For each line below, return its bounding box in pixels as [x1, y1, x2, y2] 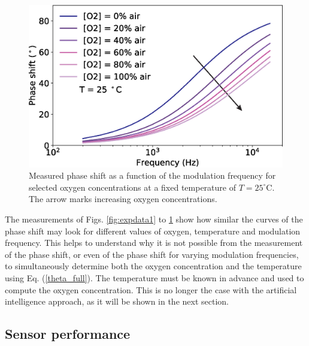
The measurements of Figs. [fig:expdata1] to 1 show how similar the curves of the [5, 213, 303, 225]
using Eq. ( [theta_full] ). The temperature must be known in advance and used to [5, 271, 304, 284]
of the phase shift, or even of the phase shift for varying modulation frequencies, [5, 248, 299, 260]
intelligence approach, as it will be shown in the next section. [5, 295, 229, 308]
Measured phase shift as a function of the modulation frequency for [29, 169, 276, 182]
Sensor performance [5, 324, 131, 343]
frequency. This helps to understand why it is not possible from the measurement [5, 236, 303, 249]
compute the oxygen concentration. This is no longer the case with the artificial [5, 283, 297, 296]
